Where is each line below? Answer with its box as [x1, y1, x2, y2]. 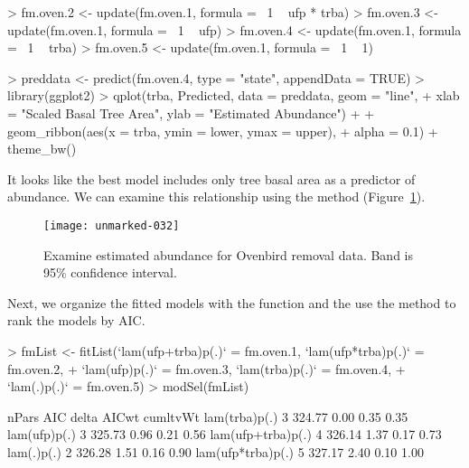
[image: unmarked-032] [43, 219, 180, 232]
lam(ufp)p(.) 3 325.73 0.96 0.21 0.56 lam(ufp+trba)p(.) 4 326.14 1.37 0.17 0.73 [7, 425, 442, 444]
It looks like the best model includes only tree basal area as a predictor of [7, 169, 416, 188]
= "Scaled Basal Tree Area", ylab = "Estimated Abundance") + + [7, 103, 375, 122]
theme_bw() [7, 139, 77, 158]
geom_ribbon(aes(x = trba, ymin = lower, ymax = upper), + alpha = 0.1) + [7, 121, 438, 140]
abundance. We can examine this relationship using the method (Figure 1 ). [7, 187, 426, 206]
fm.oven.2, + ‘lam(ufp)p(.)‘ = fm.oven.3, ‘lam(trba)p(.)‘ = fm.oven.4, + [7, 359, 406, 378]
